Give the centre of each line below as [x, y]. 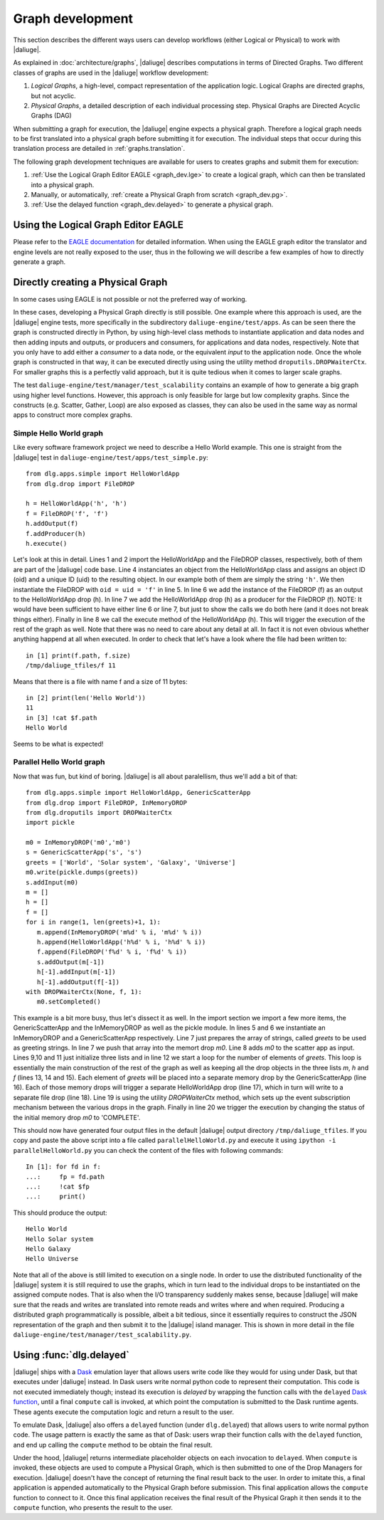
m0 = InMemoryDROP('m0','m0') [79, 843]
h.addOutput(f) [52, 524]
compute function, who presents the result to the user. [93, 1508]
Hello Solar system [60, 1239]
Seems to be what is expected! [58, 744]
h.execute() [47, 543]
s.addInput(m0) [52, 882]
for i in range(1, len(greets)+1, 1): [94, 922]
